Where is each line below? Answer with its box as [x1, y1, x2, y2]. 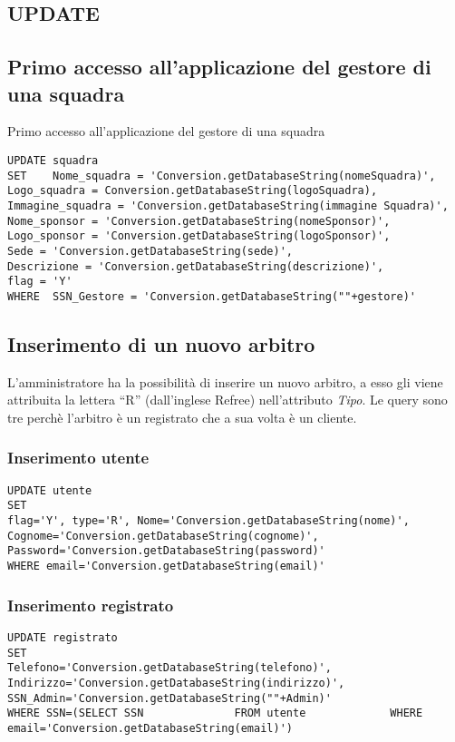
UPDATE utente [7, 483, 92, 497]
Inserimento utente [7, 446, 150, 469]
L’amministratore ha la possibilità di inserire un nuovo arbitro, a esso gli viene [7, 372, 443, 391]
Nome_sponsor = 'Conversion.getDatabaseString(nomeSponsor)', [7, 214, 391, 228]
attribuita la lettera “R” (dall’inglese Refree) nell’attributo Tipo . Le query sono [7, 390, 448, 409]
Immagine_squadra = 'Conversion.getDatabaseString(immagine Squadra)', [7, 199, 449, 212]
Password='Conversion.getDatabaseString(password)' [7, 544, 325, 558]
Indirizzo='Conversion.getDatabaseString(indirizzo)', [7, 676, 345, 689]
